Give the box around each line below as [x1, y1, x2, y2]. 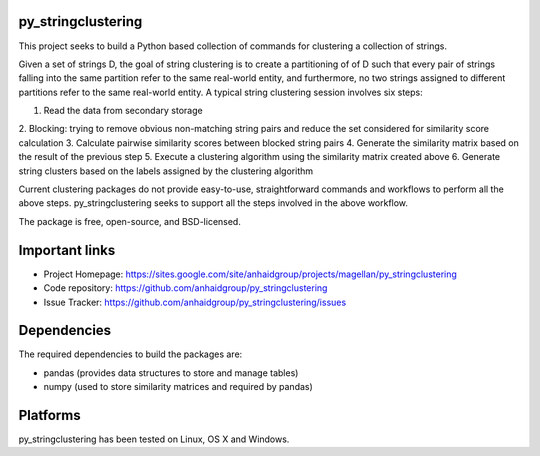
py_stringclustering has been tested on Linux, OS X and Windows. [18, 433, 290, 445]
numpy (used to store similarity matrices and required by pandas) [43, 381, 314, 393]
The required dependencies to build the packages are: [18, 348, 243, 360]
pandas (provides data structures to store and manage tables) [43, 366, 299, 379]
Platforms [18, 407, 81, 424]
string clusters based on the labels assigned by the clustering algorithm [18, 165, 314, 177]
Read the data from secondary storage [43, 105, 204, 117]
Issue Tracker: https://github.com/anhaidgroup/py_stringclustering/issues [43, 296, 347, 308]
